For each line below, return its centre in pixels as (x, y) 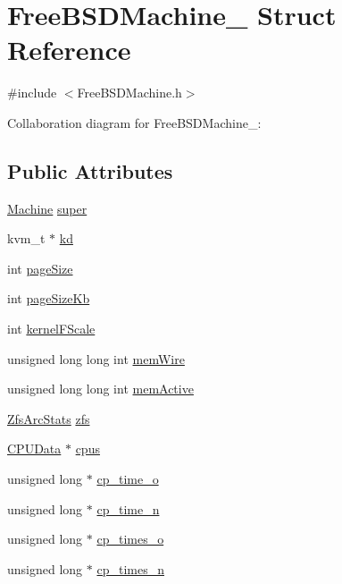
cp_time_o (128, 479)
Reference (69, 50)
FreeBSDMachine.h (129, 93)
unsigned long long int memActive (100, 389)
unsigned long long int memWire (96, 358)
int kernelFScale (51, 329)
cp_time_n (128, 508)
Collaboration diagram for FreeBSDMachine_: (134, 122)
